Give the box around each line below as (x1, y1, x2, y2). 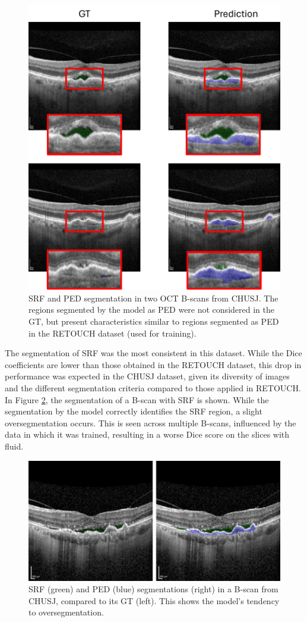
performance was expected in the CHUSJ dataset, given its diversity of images (5, 370, 290, 382)
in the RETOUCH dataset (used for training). (29, 326, 197, 339)
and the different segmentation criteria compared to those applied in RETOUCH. (5, 381, 301, 394)
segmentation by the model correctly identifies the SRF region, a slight (5, 405, 262, 417)
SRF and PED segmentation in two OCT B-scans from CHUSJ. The (29, 291, 278, 304)
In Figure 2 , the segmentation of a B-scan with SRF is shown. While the (5, 393, 269, 406)
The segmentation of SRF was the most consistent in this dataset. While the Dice (5, 347, 302, 359)
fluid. (5, 439, 24, 452)
